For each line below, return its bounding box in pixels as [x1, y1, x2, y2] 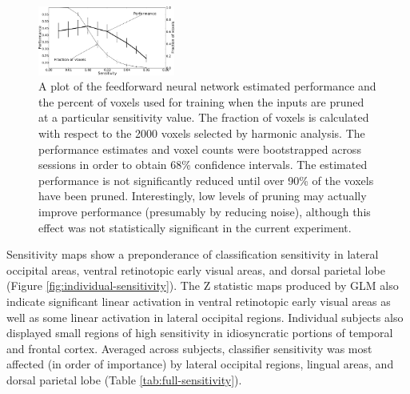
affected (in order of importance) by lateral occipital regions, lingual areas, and [6, 356, 394, 372]
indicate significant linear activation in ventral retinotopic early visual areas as [6, 293, 391, 310]
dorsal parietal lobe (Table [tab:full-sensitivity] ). [6, 371, 242, 388]
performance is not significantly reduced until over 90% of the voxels [38, 171, 374, 188]
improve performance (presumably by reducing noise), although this [38, 203, 371, 220]
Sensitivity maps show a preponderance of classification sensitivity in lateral [6, 246, 379, 263]
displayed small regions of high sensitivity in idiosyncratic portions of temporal [6, 324, 393, 341]
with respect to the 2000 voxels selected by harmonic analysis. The [38, 125, 365, 142]
